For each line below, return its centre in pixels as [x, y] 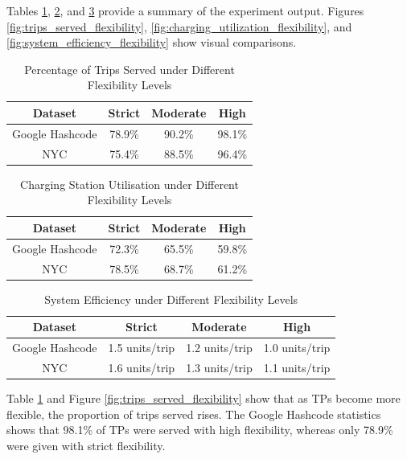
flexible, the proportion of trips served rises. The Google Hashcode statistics [194, 414]
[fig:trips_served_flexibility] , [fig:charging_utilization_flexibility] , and [179, 26]
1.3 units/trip [219, 367]
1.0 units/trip [297, 348]
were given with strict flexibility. [86, 445]
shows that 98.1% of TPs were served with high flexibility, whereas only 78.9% [200, 430]
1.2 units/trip [219, 348]
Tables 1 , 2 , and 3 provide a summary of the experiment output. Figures [185, 10]
